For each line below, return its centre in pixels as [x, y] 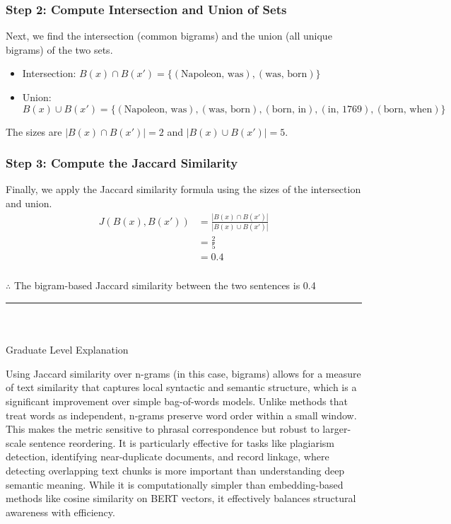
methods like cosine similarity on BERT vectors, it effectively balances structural [181, 498]
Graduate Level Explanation [67, 350]
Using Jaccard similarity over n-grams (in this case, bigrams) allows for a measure [183, 373]
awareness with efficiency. [60, 512]
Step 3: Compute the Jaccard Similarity [122, 163]
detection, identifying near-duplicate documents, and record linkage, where [168, 456]
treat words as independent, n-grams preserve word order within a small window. [181, 415]
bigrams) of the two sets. [59, 49]
